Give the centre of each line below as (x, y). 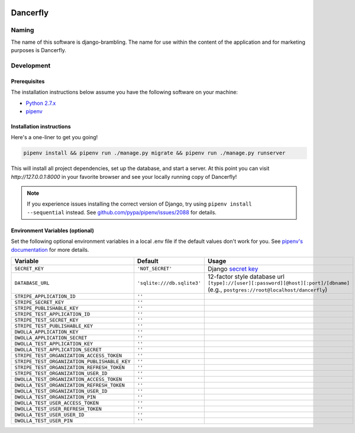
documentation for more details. (50, 249)
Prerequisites (28, 81)
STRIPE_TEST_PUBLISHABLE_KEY (54, 326)
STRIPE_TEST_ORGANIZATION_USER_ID (61, 373)
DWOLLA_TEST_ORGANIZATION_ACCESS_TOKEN (68, 379)
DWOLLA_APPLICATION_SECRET (51, 338)
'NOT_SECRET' (155, 269)
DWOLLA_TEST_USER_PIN (44, 421)
